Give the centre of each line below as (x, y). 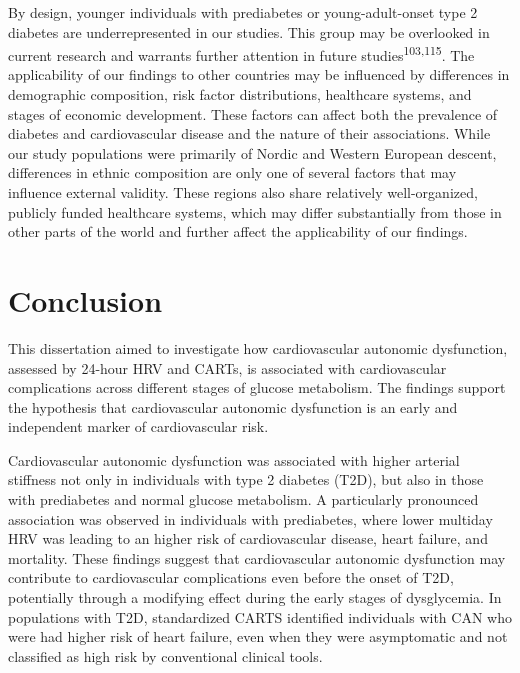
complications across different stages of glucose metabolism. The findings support (257, 387)
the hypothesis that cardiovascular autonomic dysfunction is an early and (233, 406)
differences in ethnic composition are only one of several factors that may (232, 172)
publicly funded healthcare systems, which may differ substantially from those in (255, 211)
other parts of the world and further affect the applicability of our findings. (238, 231)
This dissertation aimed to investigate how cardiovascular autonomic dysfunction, (258, 347)
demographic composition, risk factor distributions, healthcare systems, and (240, 94)
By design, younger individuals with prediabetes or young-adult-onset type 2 (243, 12)
